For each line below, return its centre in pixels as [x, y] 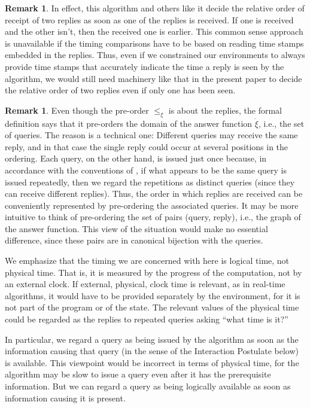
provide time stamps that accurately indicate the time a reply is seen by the [145, 66]
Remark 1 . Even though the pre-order [77, 110]
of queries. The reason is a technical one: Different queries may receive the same [151, 135]
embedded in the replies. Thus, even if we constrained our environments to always [155, 55]
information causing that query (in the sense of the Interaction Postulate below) [152, 351]
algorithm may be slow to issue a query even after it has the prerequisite [138, 374]
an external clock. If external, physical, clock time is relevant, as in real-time [145, 284]
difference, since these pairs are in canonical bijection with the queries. [134, 240]
